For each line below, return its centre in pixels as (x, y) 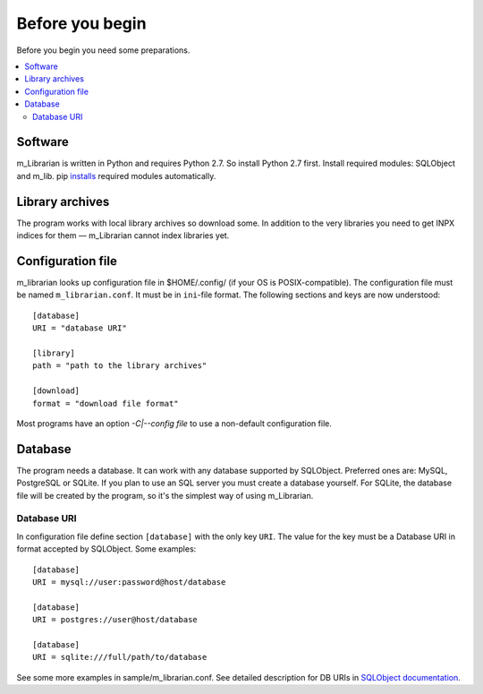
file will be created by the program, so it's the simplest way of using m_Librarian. (165, 495)
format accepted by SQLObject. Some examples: (106, 549)
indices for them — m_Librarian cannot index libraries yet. (123, 236)
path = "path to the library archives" (120, 366)
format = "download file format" (106, 403)
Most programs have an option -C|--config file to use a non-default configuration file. (174, 423)
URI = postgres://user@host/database (115, 620)
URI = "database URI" (80, 328)
